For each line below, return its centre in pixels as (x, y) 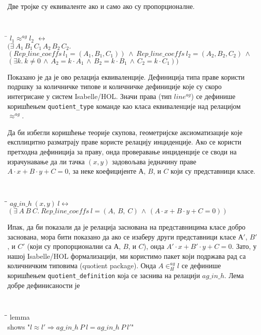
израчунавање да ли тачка (46, 161)
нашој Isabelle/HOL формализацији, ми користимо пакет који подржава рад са (127, 256)
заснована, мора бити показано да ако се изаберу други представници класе (122, 236)
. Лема (234, 275)
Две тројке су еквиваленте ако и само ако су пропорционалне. (101, 6)
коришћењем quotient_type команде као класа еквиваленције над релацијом (124, 106)
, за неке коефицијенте (103, 171)
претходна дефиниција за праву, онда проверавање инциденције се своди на (122, 152)
